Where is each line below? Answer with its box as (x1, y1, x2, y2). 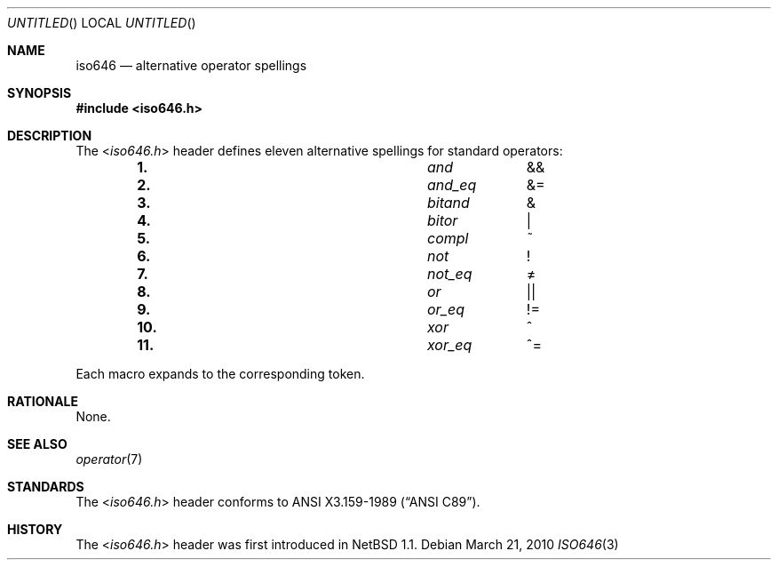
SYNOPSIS (7, 85, 72, 100)
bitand (426, 194, 470, 212)
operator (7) (75, 451, 143, 467)
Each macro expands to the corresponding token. (75, 366, 365, 381)
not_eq (426, 265, 472, 283)
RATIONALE (7, 394, 79, 409)
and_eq (426, 176, 477, 194)
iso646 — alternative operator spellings (75, 58, 307, 73)
